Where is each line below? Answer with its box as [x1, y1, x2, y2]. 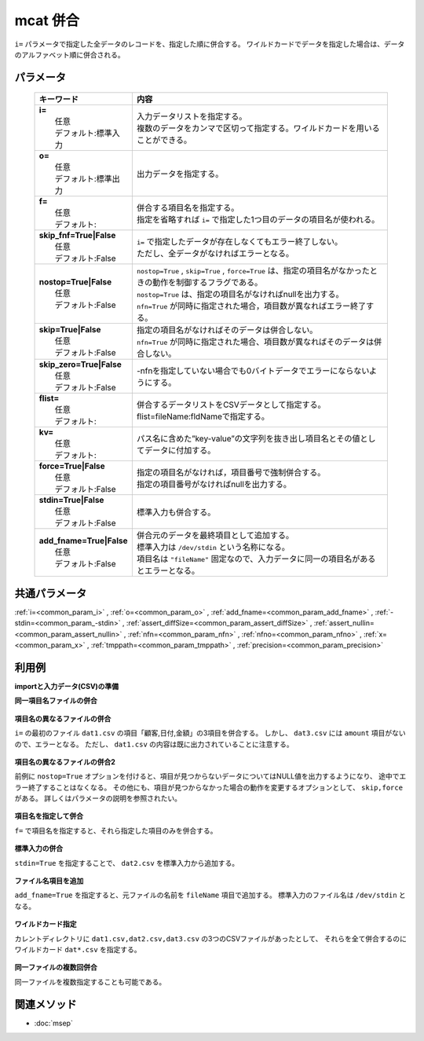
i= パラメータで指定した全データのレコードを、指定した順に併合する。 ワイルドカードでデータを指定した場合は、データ [14, 39, 405, 49]
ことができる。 [136, 134, 192, 145]
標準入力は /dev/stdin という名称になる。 [136, 542, 290, 553]
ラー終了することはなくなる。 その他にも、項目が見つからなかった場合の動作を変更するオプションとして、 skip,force [14, 783, 404, 792]
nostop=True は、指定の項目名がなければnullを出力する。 [136, 289, 344, 300]
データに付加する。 [144, 445, 216, 456]
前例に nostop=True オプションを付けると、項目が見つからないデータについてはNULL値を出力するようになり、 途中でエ [14, 772, 407, 781]
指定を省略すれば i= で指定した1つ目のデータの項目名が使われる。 [136, 214, 380, 225]
